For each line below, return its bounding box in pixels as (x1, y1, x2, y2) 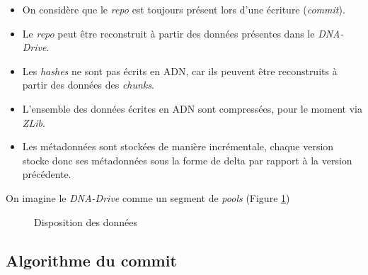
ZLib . (22, 115, 45, 130)
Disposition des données (34, 214, 137, 229)
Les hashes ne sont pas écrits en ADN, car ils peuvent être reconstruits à (22, 63, 338, 78)
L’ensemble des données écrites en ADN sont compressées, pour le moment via (22, 101, 362, 116)
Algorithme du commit (6, 249, 177, 271)
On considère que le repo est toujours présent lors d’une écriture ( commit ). (22, 2, 345, 16)
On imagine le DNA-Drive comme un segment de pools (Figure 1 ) (6, 190, 290, 205)
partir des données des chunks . (22, 77, 154, 92)
